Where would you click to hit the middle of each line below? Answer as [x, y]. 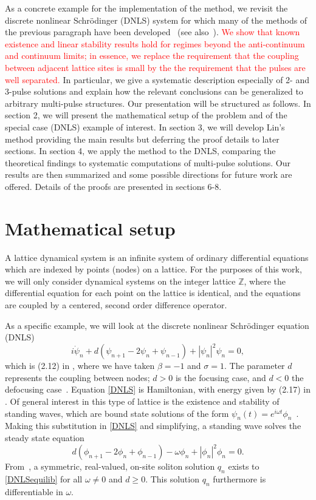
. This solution [172, 478]
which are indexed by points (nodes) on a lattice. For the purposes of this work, [153, 269]
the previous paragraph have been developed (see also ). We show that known [153, 32]
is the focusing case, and [221, 377]
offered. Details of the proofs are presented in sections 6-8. [113, 186]
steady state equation [45, 438]
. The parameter [254, 366]
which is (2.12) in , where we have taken [80, 366]
